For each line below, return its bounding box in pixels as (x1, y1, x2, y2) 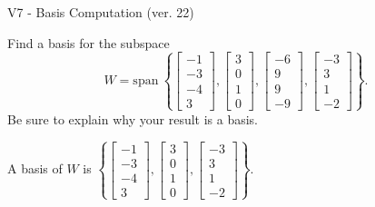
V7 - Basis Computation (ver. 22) (7, 3, 194, 21)
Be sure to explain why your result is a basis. (7, 109, 259, 128)
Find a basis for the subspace (7, 33, 170, 52)
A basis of (7, 159, 63, 178)
